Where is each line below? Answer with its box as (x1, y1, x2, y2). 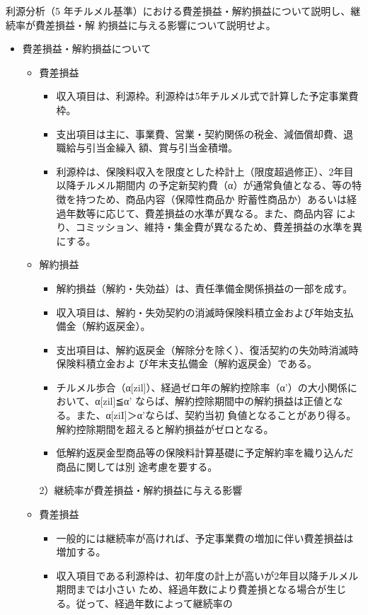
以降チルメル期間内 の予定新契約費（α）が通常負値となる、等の (56, 178, 352, 192)
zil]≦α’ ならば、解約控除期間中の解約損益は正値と (103, 393, 333, 408)
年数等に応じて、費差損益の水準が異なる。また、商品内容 (66, 205, 333, 220)
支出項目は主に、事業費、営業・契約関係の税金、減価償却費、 (56, 126, 343, 141)
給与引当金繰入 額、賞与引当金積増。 (66, 140, 238, 155)
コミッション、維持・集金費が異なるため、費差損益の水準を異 (75, 219, 362, 234)
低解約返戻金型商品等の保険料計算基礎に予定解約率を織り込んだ (56, 445, 354, 460)
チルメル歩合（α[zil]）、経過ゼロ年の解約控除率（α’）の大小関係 (56, 379, 347, 394)
